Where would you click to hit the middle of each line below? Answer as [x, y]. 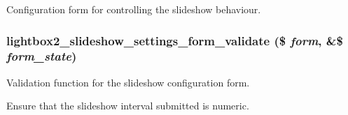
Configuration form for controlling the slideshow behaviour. [134, 9]
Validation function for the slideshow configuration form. [128, 82]
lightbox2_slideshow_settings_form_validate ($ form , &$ [175, 40]
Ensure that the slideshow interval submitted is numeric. [128, 106]
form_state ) [42, 56]
